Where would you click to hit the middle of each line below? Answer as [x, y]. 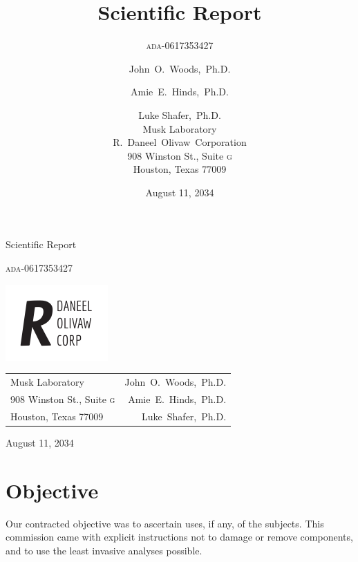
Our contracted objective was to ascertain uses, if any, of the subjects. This [165, 523]
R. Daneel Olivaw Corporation [180, 142]
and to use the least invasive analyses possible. [104, 550]
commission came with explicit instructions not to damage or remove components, [179, 537]
